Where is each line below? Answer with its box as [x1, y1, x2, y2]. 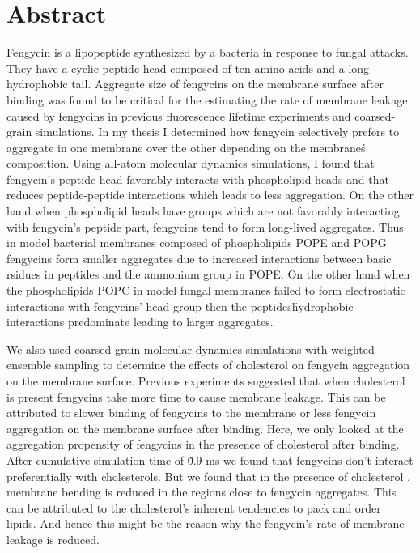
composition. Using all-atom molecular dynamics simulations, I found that [6, 155, 375, 172]
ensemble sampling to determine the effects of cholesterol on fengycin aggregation [6, 356, 410, 373]
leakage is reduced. [6, 530, 100, 547]
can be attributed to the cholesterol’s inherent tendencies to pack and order [6, 499, 381, 516]
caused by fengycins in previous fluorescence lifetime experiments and [6, 107, 351, 124]
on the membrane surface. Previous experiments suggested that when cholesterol [6, 372, 405, 389]
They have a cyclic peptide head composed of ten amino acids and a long [6, 59, 370, 76]
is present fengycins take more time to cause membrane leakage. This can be [6, 388, 386, 405]
